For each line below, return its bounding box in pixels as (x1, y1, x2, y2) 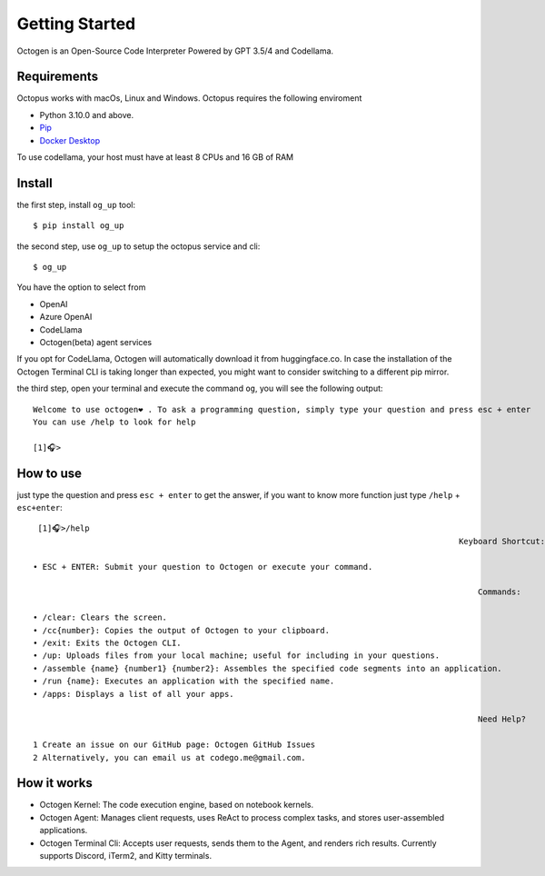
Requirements (16, 69, 99, 85)
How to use (16, 465, 82, 481)
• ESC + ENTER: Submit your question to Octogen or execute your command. (33, 562, 373, 572)
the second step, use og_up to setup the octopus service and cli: (16, 241, 261, 252)
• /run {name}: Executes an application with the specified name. (33, 676, 335, 686)
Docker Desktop (39, 134, 100, 145)
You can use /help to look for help (33, 417, 196, 427)
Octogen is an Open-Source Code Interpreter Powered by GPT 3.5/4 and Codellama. (16, 45, 334, 56)
